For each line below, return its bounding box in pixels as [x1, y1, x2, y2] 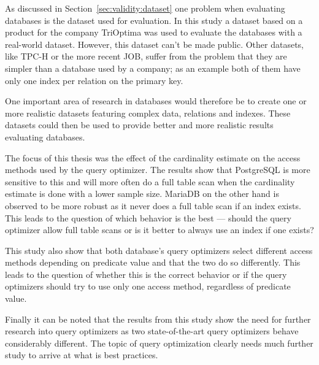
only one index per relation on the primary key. [5, 74, 183, 86]
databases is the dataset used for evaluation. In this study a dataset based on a [5, 13, 303, 26]
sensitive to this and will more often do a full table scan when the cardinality [5, 175, 295, 188]
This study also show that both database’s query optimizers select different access [5, 244, 313, 256]
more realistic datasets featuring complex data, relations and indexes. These [5, 106, 291, 119]
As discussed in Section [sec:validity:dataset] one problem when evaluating [5, 2, 285, 14]
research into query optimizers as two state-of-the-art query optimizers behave [5, 325, 299, 337]
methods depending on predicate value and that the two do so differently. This [5, 256, 301, 269]
